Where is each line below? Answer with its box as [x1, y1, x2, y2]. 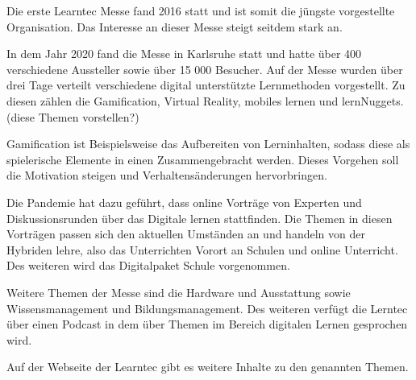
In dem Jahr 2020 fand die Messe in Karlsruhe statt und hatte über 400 [6, 45, 362, 62]
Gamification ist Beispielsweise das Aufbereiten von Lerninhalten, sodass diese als [6, 135, 410, 152]
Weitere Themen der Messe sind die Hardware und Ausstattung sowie [6, 283, 351, 300]
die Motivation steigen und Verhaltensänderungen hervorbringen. [6, 167, 327, 184]
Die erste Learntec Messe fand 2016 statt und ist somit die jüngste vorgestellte [6, 2, 395, 19]
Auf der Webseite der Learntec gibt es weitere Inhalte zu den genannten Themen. [6, 358, 409, 375]
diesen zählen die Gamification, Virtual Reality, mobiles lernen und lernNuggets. [6, 92, 404, 109]
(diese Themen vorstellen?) [6, 108, 139, 125]
